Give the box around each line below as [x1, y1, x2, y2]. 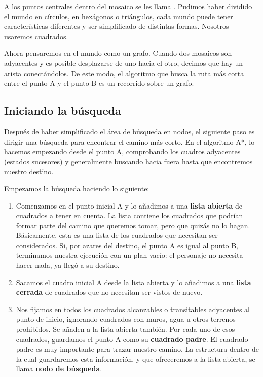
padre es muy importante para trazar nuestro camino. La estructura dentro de [16, 344, 259, 354]
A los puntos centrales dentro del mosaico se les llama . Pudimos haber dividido [4, 1, 252, 11]
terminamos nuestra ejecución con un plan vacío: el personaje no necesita [16, 250, 243, 260]
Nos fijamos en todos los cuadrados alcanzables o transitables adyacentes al [16, 303, 250, 314]
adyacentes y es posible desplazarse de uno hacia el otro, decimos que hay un [4, 57, 243, 68]
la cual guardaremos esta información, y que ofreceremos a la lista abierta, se [16, 353, 255, 364]
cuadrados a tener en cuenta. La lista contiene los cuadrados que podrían [16, 210, 243, 221]
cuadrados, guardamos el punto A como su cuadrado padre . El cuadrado [16, 333, 248, 344]
